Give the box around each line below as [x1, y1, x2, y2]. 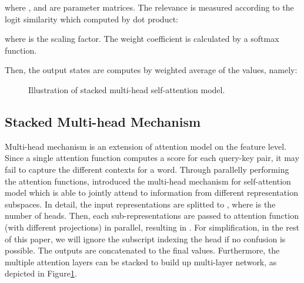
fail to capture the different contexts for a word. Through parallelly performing [5, 163, 289, 175]
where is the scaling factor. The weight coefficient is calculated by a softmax [5, 32, 279, 45]
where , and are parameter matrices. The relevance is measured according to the [5, 1, 294, 13]
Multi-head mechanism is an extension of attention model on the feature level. [5, 140, 286, 152]
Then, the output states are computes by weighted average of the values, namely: [5, 64, 298, 76]
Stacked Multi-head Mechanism [5, 112, 201, 130]
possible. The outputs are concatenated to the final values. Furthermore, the [5, 244, 280, 256]
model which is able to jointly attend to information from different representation [5, 186, 298, 199]
